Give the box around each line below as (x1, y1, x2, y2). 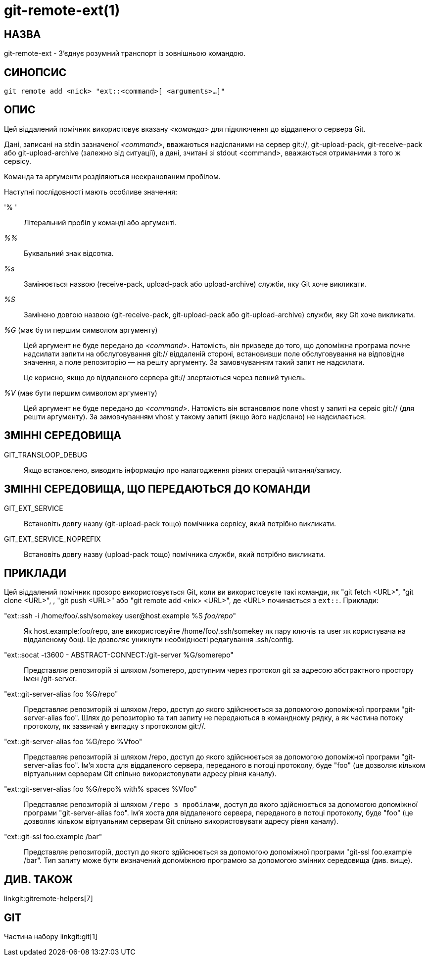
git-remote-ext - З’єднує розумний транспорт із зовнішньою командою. (4, 49, 246, 58)
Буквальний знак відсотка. (24, 249, 114, 257)
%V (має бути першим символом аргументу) (4, 388, 157, 397)
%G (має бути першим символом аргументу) (4, 325, 158, 334)
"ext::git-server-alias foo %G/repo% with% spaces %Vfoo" (4, 785, 197, 794)
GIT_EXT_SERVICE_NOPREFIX (4, 534, 101, 543)
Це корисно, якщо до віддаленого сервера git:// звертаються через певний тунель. (24, 373, 306, 382)
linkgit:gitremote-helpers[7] (4, 894, 93, 903)
